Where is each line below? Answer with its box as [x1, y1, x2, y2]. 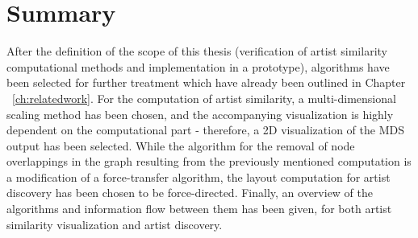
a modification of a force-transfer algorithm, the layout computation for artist [6, 168, 391, 185]
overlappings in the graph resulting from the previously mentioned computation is [6, 153, 412, 170]
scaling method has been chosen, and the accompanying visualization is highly [6, 105, 394, 122]
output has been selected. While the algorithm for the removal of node [6, 137, 355, 154]
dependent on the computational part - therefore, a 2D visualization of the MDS [6, 121, 404, 138]
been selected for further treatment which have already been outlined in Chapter [6, 74, 406, 91]
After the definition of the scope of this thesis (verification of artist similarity [6, 43, 387, 59]
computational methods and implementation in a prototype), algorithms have [6, 58, 390, 75]
